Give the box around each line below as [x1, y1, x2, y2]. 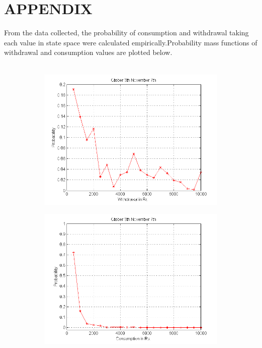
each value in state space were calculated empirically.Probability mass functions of [4, 37, 257, 47]
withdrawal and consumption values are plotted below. [4, 47, 172, 57]
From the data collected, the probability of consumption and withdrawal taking [4, 27, 249, 38]
